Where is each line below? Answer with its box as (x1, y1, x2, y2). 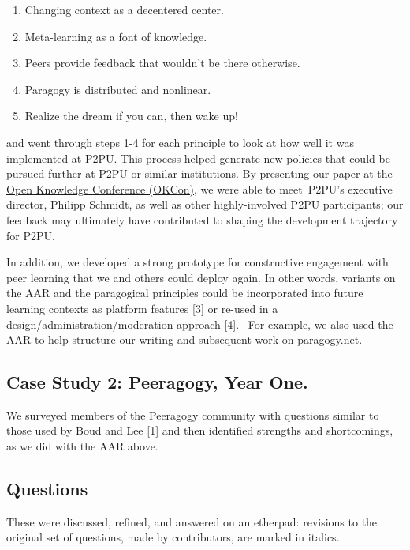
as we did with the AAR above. (6, 438, 158, 454)
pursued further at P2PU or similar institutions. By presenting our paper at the (6, 165, 393, 182)
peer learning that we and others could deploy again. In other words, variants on (6, 269, 396, 285)
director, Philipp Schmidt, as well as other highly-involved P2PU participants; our (6, 196, 404, 213)
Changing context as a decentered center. (24, 2, 224, 17)
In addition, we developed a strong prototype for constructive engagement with (6, 254, 389, 270)
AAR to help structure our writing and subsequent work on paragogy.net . (6, 331, 363, 348)
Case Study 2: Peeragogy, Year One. (6, 370, 308, 394)
